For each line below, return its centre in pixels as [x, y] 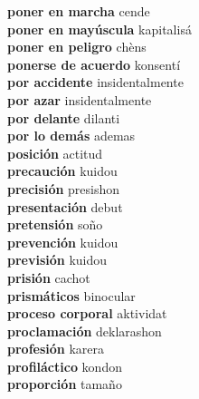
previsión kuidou [57, 260]
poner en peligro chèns [77, 47]
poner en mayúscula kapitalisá [99, 29]
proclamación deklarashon [85, 331]
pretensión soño [55, 224]
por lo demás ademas [71, 136]
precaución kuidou [62, 171]
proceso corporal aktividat [87, 313]
